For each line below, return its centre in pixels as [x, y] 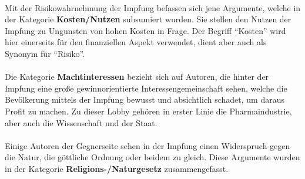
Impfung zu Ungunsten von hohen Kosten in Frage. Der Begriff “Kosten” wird [145, 30]
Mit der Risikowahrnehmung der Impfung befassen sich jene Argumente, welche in [153, 7]
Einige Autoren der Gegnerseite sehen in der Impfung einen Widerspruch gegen [148, 145]
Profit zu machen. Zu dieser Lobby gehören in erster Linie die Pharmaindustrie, [148, 111]
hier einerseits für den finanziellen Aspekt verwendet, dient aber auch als [136, 42]
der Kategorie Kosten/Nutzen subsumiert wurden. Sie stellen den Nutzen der [148, 19]
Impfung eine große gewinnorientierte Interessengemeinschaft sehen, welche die [146, 88]
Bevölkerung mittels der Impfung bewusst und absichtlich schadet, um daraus [145, 99]
